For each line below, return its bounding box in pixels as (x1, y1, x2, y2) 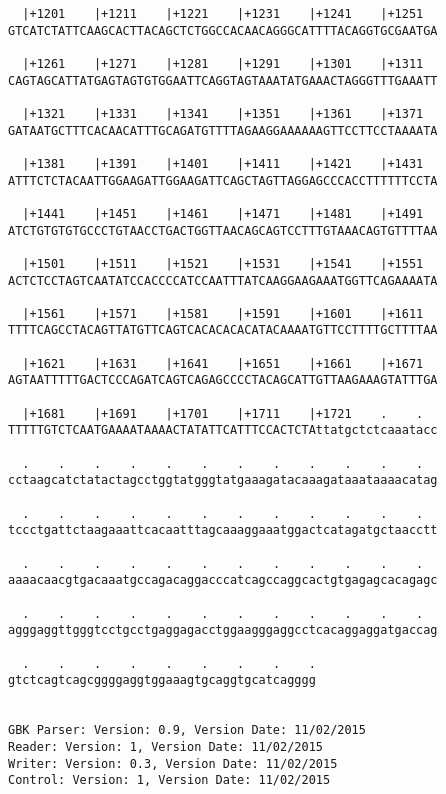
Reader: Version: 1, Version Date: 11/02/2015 (8, 739, 323, 754)
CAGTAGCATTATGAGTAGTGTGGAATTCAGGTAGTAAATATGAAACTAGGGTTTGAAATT (8, 73, 438, 88)
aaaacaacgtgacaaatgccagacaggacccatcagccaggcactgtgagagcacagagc (8, 573, 438, 588)
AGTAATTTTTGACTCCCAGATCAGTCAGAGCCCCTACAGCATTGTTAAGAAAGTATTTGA (8, 373, 438, 388)
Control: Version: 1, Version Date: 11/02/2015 (8, 773, 331, 788)
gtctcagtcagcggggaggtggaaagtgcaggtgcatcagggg (8, 673, 316, 688)
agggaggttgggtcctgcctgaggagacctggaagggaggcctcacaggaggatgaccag (8, 623, 438, 638)
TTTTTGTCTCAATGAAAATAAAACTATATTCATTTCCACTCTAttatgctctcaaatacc (8, 423, 438, 438)
